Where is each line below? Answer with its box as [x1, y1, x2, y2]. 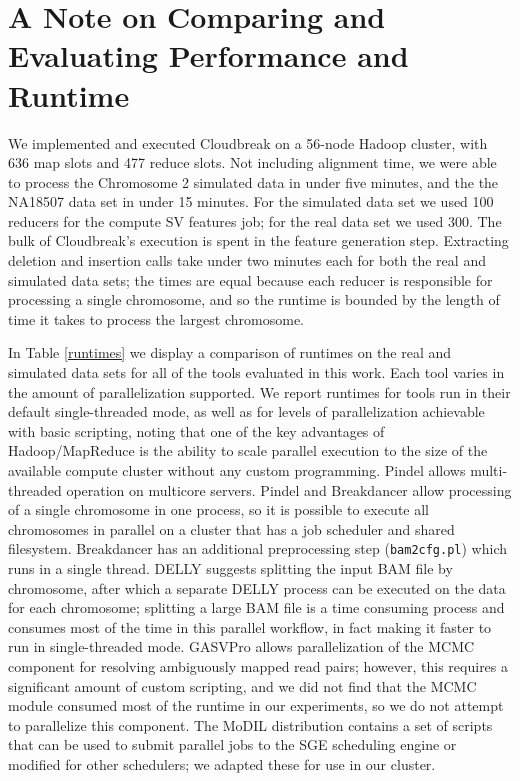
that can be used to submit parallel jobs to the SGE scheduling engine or [8, 734, 457, 755]
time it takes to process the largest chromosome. [8, 308, 304, 329]
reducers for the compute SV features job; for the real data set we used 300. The [8, 210, 502, 231]
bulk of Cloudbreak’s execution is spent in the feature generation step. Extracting [8, 230, 509, 251]
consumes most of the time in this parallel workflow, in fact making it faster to [8, 616, 492, 637]
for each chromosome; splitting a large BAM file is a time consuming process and [8, 597, 505, 618]
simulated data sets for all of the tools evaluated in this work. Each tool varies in [8, 362, 505, 383]
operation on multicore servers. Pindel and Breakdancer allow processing [66, 479, 512, 500]
